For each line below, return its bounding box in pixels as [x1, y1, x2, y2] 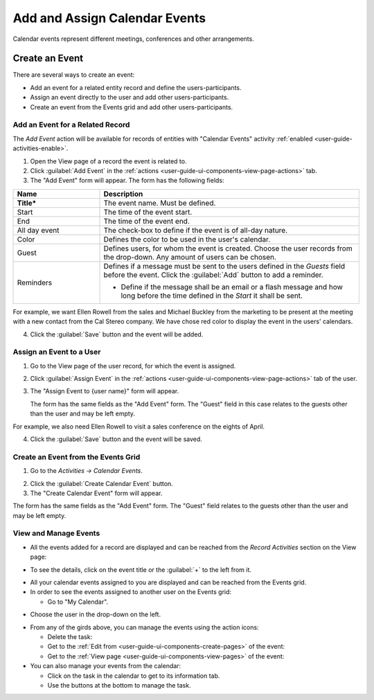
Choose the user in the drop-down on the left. [30, 610, 161, 619]
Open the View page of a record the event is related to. [30, 156, 187, 165]
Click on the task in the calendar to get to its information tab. [47, 672, 220, 680]
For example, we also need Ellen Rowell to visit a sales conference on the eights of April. [12, 422, 265, 431]
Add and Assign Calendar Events [12, 10, 206, 26]
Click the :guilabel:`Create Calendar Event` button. [30, 479, 173, 487]
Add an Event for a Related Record [12, 120, 130, 129]
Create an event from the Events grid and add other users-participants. [30, 102, 233, 111]
